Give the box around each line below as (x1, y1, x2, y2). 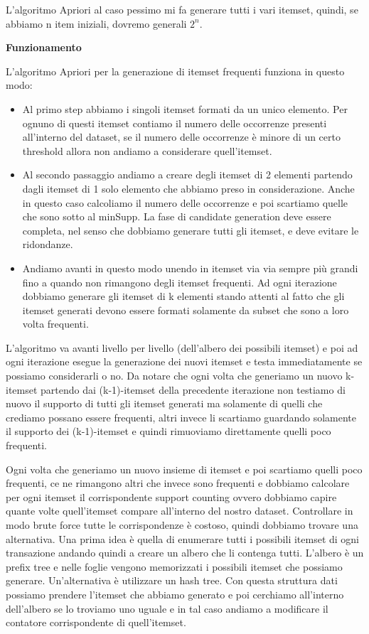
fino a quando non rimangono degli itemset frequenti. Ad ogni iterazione (22, 274, 337, 289)
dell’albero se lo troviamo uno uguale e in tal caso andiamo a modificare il (6, 601, 328, 616)
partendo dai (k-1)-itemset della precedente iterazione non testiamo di (41, 382, 346, 397)
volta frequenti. (22, 316, 89, 331)
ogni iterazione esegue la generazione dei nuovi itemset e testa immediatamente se (6, 354, 363, 369)
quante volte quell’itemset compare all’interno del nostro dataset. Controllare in (6, 503, 353, 518)
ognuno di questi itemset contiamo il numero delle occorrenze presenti (22, 115, 327, 130)
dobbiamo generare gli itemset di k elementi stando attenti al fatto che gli (22, 289, 345, 303)
